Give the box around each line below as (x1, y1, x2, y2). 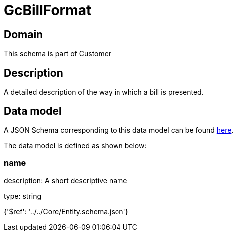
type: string (4, 191, 42, 200)
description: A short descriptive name (4, 176, 127, 185)
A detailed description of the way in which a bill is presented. (4, 88, 204, 97)
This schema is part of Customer (4, 49, 112, 58)
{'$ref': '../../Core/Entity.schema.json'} (4, 207, 128, 216)
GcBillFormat (4, 2, 92, 19)
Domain (4, 28, 43, 41)
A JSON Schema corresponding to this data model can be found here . (4, 125, 234, 134)
